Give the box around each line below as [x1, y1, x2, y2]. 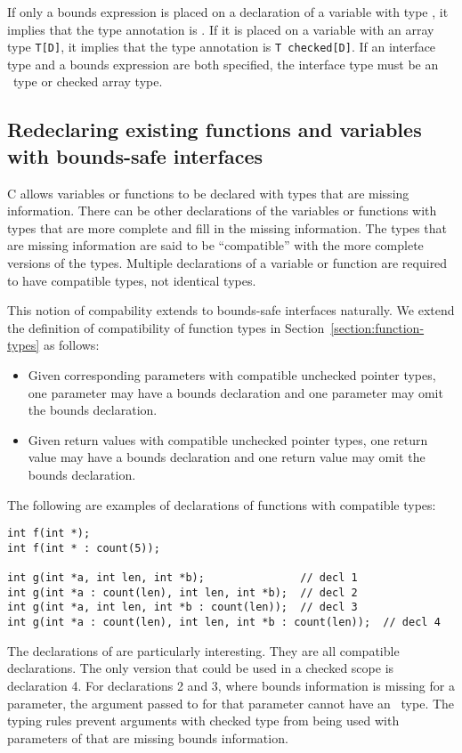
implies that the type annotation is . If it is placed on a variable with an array [7, 20, 434, 38]
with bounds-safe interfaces [7, 142, 263, 169]
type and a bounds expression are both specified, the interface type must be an [7, 54, 439, 73]
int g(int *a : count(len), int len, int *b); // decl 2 [7, 586, 358, 599]
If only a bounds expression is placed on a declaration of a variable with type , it [7, 3, 449, 20]
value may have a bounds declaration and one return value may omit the [28, 448, 426, 466]
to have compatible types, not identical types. [7, 271, 256, 289]
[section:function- [330, 318, 425, 336]
